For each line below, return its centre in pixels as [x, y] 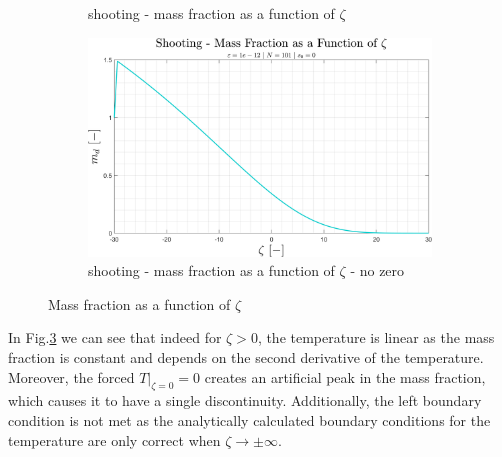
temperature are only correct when [114, 439]
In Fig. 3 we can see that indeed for [115, 337]
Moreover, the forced [71, 376]
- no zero [377, 270]
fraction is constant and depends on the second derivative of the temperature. [246, 357]
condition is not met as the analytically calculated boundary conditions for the [249, 419]
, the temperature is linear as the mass [376, 337]
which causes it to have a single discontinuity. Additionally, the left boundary [245, 400]
